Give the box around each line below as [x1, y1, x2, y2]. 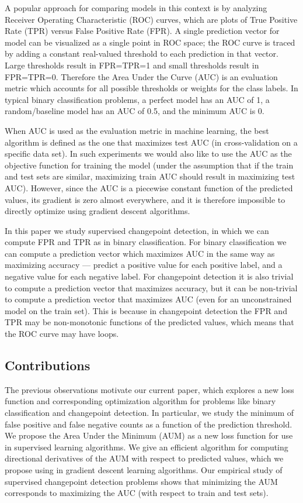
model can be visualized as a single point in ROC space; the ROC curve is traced [5, 36, 295, 48]
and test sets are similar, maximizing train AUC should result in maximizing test [5, 170, 295, 182]
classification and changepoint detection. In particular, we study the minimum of [5, 406, 294, 419]
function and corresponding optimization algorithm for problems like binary [5, 395, 276, 407]
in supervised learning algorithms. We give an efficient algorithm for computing [5, 440, 288, 453]
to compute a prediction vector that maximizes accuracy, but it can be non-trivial [5, 281, 298, 294]
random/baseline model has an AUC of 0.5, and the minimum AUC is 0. [5, 105, 264, 117]
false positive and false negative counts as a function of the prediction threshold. [5, 418, 292, 430]
